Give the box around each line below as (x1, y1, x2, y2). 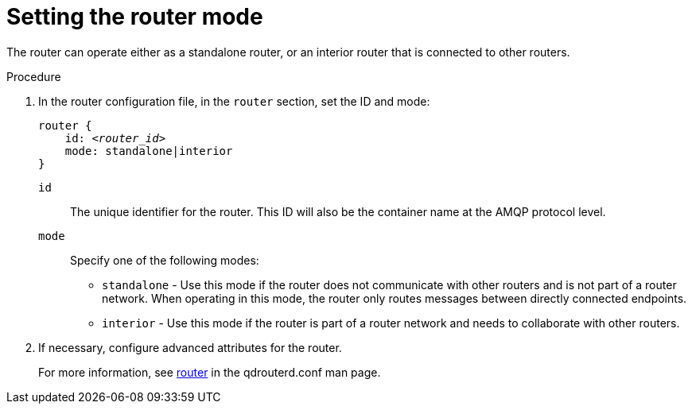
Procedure (6, 69, 61, 83)
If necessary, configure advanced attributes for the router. (38, 340, 342, 354)
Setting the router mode (6, 3, 263, 30)
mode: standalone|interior (64, 144, 233, 157)
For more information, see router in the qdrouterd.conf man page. (38, 365, 381, 379)
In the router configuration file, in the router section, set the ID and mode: (38, 94, 430, 108)
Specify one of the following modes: (70, 253, 259, 267)
